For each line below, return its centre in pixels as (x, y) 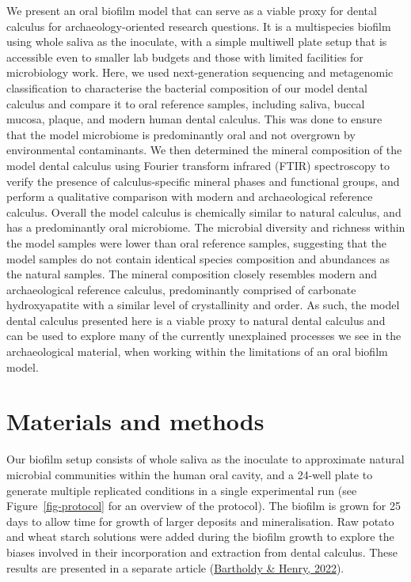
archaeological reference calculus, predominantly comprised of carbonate (181, 289)
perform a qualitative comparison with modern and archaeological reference (190, 197)
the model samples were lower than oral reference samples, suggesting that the (197, 242)
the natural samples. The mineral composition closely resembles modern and (192, 274)
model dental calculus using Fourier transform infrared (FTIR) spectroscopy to (198, 165)
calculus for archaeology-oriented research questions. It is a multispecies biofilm (199, 26)
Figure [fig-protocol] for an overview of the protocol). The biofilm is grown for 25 (204, 506)
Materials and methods (135, 421)
